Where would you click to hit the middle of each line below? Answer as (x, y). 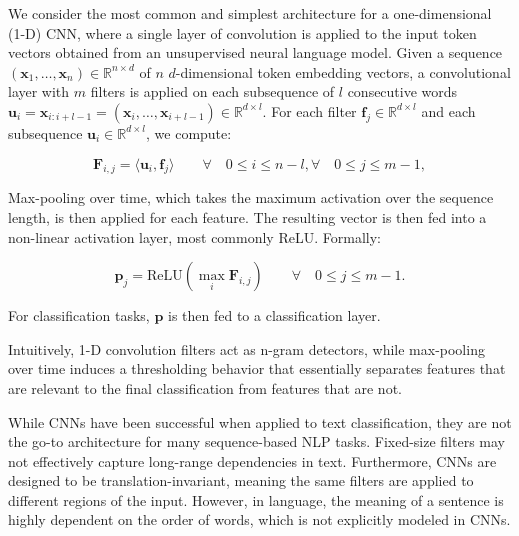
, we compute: (189, 132)
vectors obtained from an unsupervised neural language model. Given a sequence (255, 52)
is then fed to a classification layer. (274, 315)
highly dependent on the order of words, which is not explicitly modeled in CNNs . (259, 519)
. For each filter (309, 110)
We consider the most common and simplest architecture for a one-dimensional (250, 13)
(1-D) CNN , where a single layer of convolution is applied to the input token (242, 32)
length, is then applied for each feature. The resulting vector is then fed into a (247, 216)
